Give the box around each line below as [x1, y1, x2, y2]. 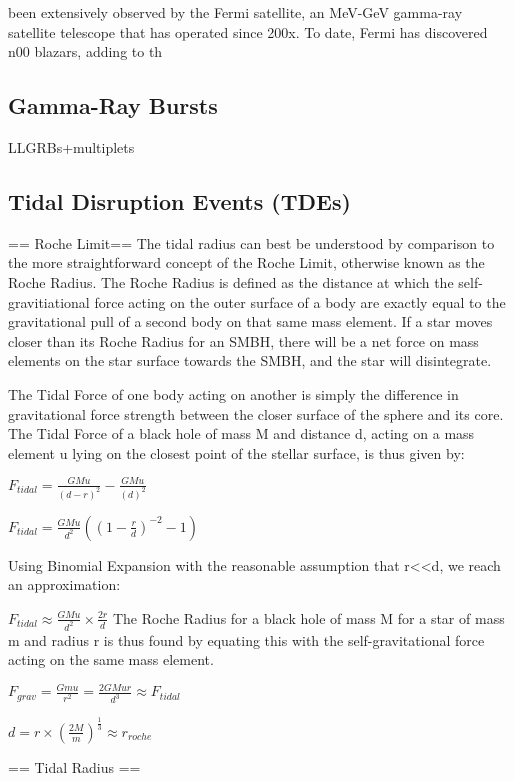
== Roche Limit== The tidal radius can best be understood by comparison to [8, 232, 495, 253]
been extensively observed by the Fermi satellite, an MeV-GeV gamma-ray [8, 2, 463, 22]
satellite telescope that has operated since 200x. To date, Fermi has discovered [8, 21, 488, 42]
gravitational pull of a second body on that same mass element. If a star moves [8, 311, 493, 332]
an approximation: [8, 574, 121, 595]
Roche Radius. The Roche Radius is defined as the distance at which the [8, 271, 454, 292]
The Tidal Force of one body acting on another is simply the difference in [8, 383, 459, 404]
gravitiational [8, 291, 90, 312]
